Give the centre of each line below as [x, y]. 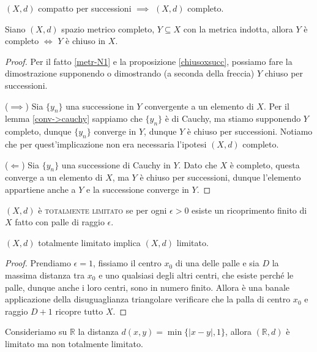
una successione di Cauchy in [116, 164]
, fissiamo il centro [127, 263]
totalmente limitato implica [89, 242]
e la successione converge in [138, 189]
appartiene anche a [40, 189]
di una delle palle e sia [217, 263]
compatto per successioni [85, 8]
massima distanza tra [45, 275]
